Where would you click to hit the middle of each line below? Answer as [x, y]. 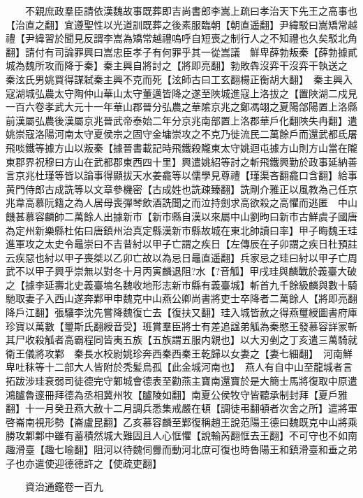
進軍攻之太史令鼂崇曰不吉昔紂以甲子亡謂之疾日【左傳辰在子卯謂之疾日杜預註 [181, 244]
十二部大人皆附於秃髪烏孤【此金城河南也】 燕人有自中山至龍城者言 [198, 367]
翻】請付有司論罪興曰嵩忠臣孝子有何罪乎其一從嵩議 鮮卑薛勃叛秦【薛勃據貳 [181, 51]
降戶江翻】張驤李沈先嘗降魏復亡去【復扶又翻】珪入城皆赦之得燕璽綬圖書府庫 [181, 312]
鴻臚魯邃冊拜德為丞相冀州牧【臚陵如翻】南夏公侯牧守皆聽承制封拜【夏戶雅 [177, 394]
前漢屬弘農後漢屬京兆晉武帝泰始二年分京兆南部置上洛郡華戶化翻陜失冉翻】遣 [181, 120]
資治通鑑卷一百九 [64, 486]
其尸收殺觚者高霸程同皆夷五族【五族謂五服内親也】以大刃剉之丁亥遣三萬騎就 [181, 340]
